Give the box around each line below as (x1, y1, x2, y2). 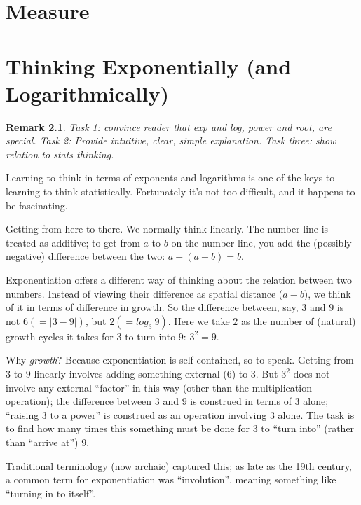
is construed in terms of (190, 394, 292, 408)
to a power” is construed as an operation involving (50, 407, 267, 422)
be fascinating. (6, 198, 68, 212)
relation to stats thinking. (6, 146, 114, 161)
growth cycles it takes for (6, 328, 114, 343)
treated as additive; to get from (6, 235, 140, 249)
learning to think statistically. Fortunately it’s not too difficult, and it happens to (6, 184, 355, 199)
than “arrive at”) (6, 434, 79, 449)
